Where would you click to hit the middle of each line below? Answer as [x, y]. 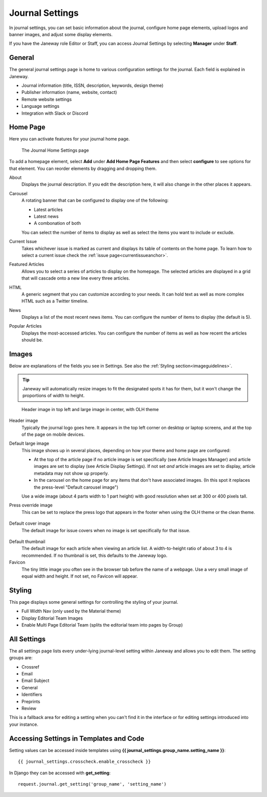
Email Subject [35, 681]
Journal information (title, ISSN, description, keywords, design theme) [92, 85]
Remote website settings [46, 99]
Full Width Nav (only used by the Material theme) [71, 611]
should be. [32, 340]
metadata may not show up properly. [71, 473]
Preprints [31, 701]
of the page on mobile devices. [53, 434]
